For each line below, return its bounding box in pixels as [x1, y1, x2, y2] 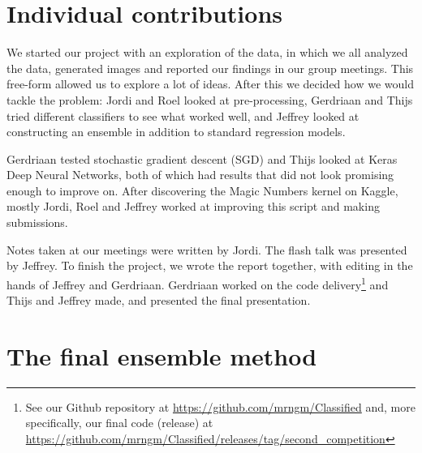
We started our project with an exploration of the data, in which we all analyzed [6, 44, 408, 61]
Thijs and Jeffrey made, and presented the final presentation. [6, 292, 311, 309]
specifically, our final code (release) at [25, 414, 213, 431]
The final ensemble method [6, 339, 317, 372]
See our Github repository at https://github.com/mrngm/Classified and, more [25, 398, 416, 415]
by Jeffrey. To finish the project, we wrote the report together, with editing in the [6, 257, 413, 274]
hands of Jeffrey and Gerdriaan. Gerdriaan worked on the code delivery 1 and [6, 273, 389, 293]
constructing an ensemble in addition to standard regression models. [6, 123, 346, 140]
